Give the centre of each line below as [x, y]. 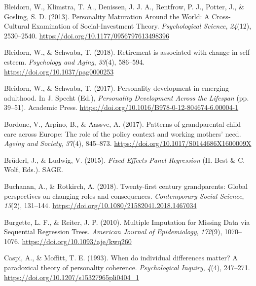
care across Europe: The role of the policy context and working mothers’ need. [123, 133]
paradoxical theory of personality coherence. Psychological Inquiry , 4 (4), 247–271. [127, 268]
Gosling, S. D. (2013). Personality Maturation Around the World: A [107, 16]
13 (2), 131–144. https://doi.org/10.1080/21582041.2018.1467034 [100, 205]
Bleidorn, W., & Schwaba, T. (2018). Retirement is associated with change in [121, 52]
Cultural [17, 26]
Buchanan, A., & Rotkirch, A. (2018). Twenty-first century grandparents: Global [126, 186]
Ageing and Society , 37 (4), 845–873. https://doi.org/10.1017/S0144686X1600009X [128, 143]
